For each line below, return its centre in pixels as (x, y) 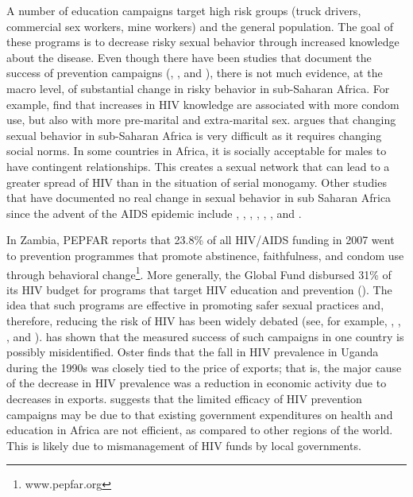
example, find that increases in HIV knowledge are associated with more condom (203, 104)
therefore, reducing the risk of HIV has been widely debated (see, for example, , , (204, 320)
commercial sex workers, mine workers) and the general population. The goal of (200, 26)
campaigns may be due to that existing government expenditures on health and (200, 414)
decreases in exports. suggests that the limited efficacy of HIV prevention (184, 398)
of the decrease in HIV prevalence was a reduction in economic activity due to (197, 383)
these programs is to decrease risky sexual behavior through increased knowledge (203, 42)
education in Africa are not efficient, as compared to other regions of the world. (200, 430)
